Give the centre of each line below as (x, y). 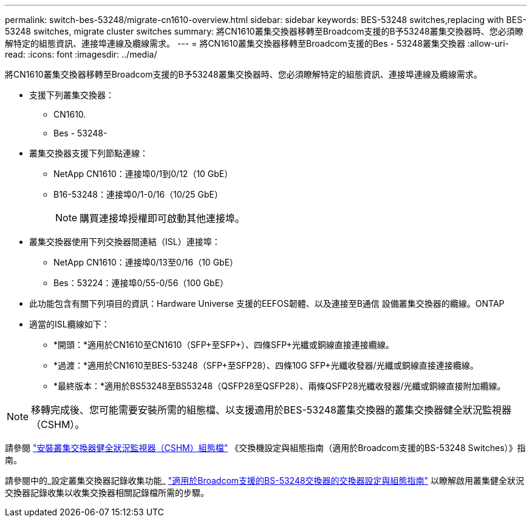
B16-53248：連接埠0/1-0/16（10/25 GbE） (138, 194)
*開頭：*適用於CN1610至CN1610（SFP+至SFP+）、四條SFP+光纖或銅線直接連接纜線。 (224, 345)
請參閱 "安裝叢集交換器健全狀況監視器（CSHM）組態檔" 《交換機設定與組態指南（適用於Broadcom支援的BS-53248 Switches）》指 (265, 448)
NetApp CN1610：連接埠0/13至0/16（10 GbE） (146, 262)
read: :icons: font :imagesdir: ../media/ (81, 54)
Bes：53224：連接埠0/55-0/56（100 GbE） (141, 283)
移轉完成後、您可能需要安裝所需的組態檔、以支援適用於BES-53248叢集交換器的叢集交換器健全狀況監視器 (271, 410)
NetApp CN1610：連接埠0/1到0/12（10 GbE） (143, 174)
